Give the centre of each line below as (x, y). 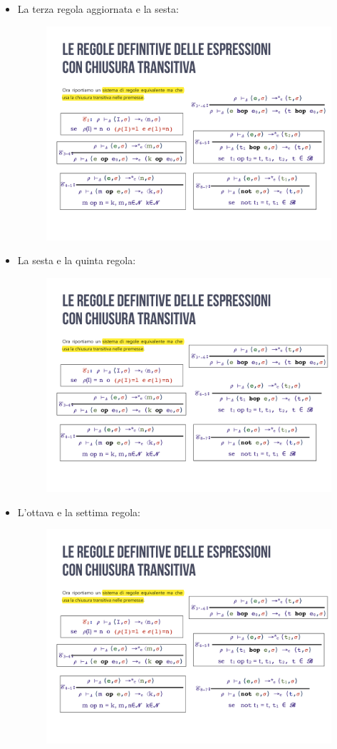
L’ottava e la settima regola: (79, 512)
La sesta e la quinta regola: (77, 260)
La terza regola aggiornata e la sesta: (98, 9)
